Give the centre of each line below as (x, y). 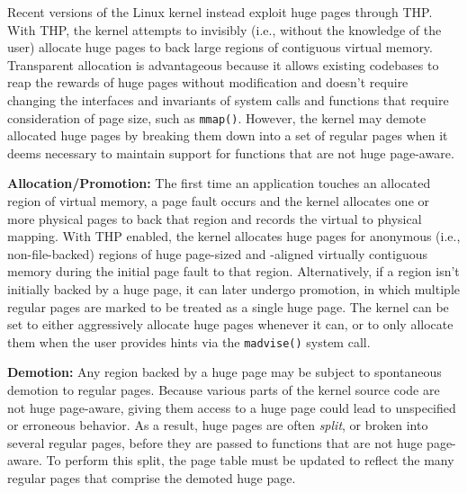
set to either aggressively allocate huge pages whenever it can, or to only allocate (230, 324)
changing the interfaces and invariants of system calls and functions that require (228, 99)
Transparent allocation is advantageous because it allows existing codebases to (223, 64)
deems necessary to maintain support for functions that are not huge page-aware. (231, 152)
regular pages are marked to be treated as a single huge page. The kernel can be (228, 306)
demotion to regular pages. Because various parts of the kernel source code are (224, 390)
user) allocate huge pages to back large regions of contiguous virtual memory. (220, 47)
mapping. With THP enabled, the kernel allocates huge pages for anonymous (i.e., (234, 236)
